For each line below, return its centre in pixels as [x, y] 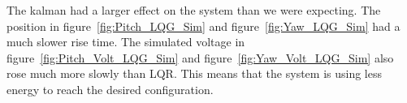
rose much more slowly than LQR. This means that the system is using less [194, 73]
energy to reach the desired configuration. [110, 89]
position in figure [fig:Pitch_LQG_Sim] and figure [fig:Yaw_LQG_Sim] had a [203, 26]
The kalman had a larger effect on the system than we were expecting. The [194, 10]
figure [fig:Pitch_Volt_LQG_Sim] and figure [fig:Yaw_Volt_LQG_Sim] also [200, 57]
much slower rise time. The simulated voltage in [126, 42]
